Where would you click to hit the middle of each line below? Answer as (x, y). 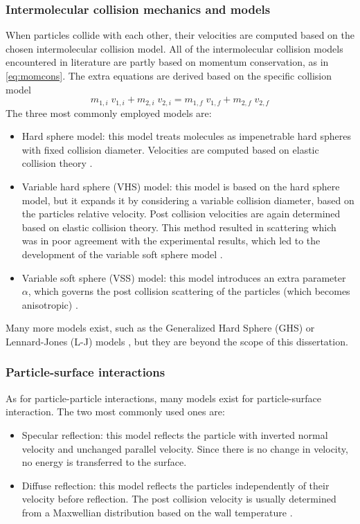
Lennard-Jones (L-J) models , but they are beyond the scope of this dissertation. (177, 341)
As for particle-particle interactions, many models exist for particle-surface (164, 398)
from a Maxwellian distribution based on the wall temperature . (157, 512)
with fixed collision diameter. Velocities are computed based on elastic (170, 149)
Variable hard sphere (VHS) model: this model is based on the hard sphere (181, 187)
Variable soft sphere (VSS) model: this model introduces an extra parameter (184, 277)
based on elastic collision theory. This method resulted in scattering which (179, 227)
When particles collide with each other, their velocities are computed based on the (180, 35)
